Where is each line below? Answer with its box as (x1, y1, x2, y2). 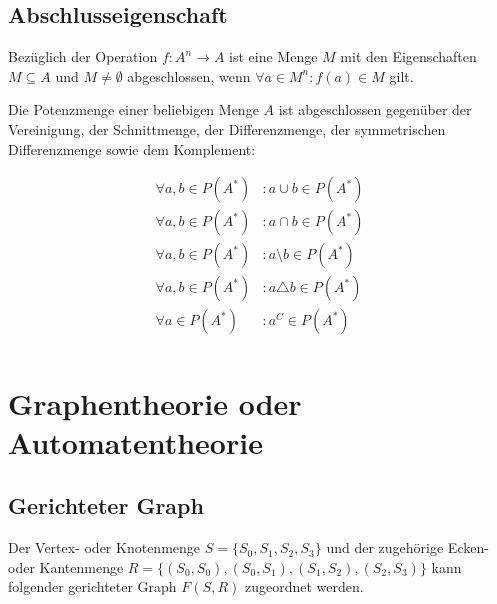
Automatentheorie (8, 421, 263, 462)
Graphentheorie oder (8, 382, 302, 423)
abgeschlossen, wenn (127, 65, 251, 86)
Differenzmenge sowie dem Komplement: (8, 138, 256, 159)
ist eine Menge (229, 46, 318, 67)
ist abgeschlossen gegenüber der (278, 99, 472, 120)
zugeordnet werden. (244, 576, 364, 597)
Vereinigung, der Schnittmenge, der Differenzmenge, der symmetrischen (8, 118, 446, 139)
